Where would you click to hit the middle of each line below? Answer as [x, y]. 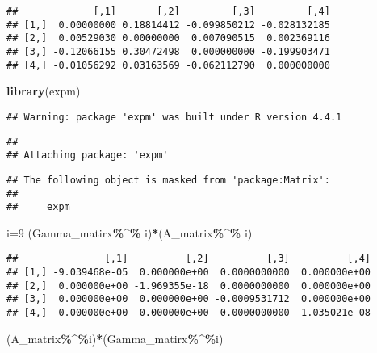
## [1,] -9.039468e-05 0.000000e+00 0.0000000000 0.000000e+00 [189, 273]
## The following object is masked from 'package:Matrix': [168, 180]
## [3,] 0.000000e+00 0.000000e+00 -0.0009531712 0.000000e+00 [189, 299]
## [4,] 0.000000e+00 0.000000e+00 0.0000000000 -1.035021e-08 [189, 313]
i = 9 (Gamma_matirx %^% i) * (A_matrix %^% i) [130, 232]
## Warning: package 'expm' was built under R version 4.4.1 [174, 117]
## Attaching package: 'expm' [88, 155]
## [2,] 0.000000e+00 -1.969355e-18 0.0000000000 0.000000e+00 [189, 286]
